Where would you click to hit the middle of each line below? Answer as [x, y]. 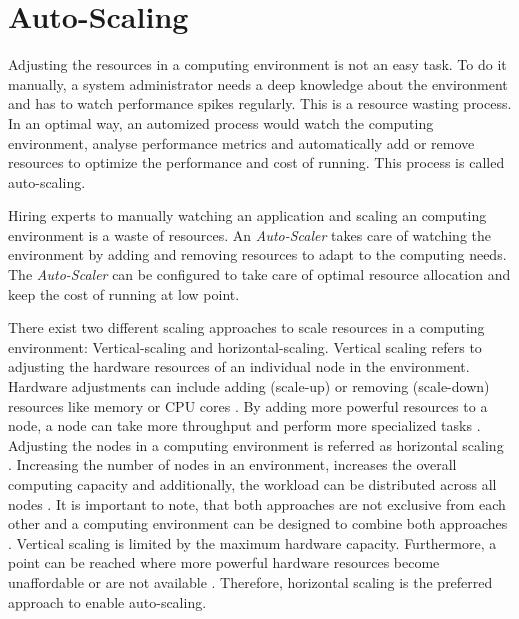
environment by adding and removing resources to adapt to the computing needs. [257, 254]
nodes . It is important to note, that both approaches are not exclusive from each [257, 503]
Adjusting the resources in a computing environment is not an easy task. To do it [257, 64]
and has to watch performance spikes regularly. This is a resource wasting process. [260, 103]
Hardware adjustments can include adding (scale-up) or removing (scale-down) [249, 386]
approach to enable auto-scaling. [107, 601]
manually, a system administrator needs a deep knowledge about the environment [258, 83]
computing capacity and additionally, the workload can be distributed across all [252, 484]
